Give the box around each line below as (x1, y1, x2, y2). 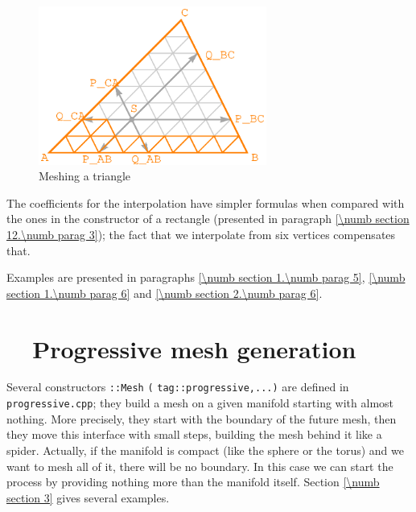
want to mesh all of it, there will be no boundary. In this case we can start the (6, 457, 393, 474)
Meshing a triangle (39, 167, 131, 184)
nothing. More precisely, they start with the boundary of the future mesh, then (6, 410, 397, 427)
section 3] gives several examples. (6, 489, 170, 506)
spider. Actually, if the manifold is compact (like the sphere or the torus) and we (6, 441, 404, 458)
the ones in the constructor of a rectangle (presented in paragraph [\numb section (6, 210, 410, 227)
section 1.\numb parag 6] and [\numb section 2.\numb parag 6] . (6, 284, 323, 301)
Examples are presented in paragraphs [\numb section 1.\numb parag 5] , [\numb (6, 269, 406, 286)
